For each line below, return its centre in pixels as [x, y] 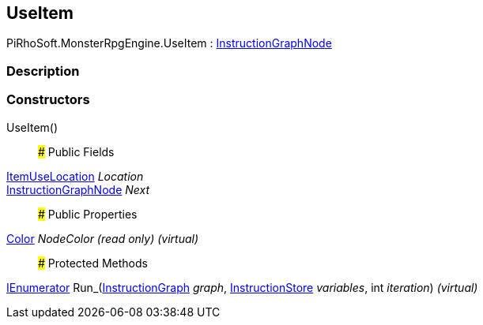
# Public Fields [76, 151]
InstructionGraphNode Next [78, 189]
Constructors [48, 100]
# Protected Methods [93, 263]
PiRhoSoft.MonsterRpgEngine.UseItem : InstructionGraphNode [169, 43]
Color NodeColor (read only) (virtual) [103, 238]
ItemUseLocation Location [75, 176]
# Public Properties [88, 214]
